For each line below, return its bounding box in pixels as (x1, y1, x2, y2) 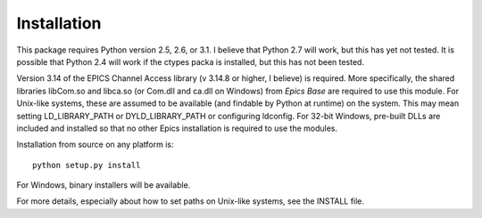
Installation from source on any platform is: (16, 139, 174, 150)
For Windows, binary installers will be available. (16, 180, 191, 190)
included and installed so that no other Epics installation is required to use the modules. (16, 123, 338, 133)
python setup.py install (32, 160, 141, 170)
